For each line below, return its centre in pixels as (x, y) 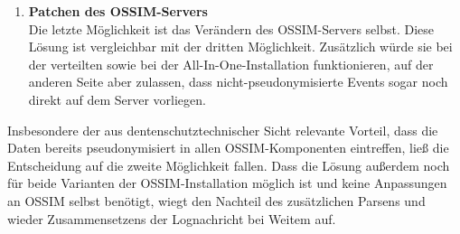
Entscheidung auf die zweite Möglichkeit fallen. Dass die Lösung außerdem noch (229, 165)
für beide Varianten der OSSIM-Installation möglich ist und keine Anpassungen (227, 183)
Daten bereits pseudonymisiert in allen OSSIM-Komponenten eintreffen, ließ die (228, 148)
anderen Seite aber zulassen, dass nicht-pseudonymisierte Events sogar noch (238, 82)
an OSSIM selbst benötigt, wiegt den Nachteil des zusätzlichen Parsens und (216, 200)
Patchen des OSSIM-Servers (118, 11)
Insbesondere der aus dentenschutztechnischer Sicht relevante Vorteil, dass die (223, 130)
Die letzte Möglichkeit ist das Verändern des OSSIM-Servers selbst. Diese (231, 28)
